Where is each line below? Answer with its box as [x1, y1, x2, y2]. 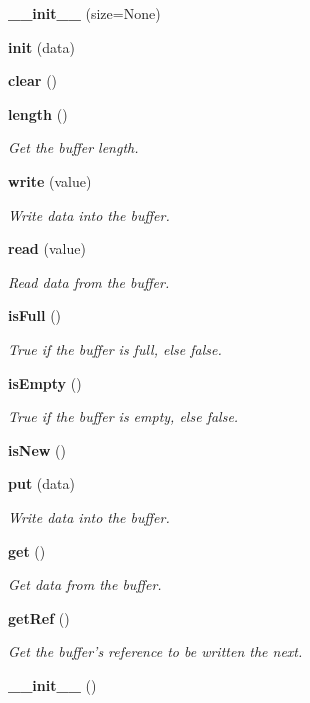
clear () [8, 70, 58, 91]
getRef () [8, 607, 70, 628]
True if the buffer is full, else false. [8, 338, 222, 359]
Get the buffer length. [8, 137, 139, 158]
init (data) [8, 36, 75, 57]
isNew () [8, 439, 66, 460]
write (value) [8, 170, 92, 191]
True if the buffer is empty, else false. [8, 406, 239, 427]
